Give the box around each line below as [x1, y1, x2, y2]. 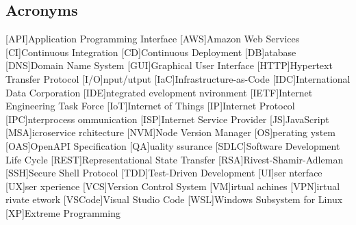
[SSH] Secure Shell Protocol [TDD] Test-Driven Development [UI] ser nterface [5, 166, 322, 180]
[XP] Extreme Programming [5, 205, 120, 220]
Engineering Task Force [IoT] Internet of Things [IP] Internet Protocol [5, 98, 295, 113]
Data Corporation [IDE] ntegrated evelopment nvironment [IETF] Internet [5, 85, 313, 99]
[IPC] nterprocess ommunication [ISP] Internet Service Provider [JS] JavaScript [5, 111, 329, 126]
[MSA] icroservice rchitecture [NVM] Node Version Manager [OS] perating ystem [5, 125, 336, 140]
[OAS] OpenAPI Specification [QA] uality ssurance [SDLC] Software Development [5, 138, 340, 153]
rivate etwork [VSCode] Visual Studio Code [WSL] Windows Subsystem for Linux [5, 192, 343, 207]
